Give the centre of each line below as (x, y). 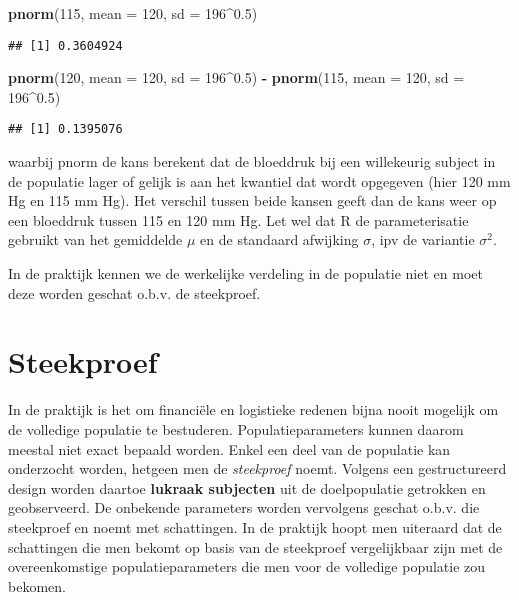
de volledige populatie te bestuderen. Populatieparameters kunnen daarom (236, 428)
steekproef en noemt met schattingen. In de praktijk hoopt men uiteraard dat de (255, 526)
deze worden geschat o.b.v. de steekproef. (134, 292)
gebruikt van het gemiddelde (95, 239)
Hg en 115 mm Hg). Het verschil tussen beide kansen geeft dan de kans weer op (252, 200)
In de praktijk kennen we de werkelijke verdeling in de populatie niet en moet (245, 273)
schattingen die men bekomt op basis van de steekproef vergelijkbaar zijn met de (255, 546)
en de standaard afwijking (279, 239)
